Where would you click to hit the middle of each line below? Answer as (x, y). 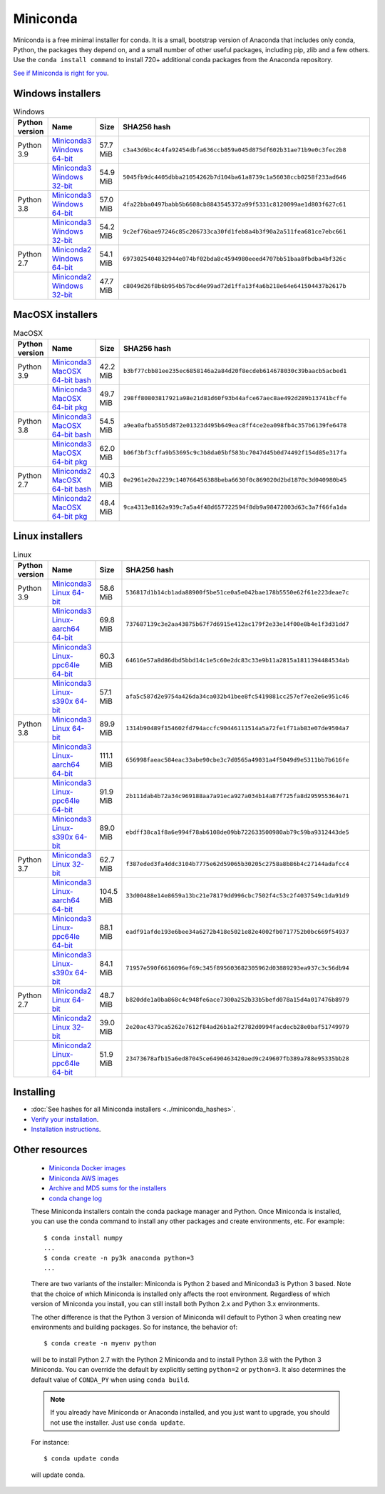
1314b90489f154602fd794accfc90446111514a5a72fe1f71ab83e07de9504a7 (237, 728)
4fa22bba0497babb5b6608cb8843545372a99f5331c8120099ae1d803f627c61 (234, 204)
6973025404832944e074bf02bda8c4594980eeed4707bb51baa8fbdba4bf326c (234, 258)
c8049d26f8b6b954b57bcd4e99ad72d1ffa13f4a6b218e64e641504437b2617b (234, 286)
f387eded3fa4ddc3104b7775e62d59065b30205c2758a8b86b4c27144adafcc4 (237, 864)
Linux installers (48, 536)
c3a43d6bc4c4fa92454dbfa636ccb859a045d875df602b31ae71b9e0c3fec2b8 (234, 150)
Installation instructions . (66, 1130)
